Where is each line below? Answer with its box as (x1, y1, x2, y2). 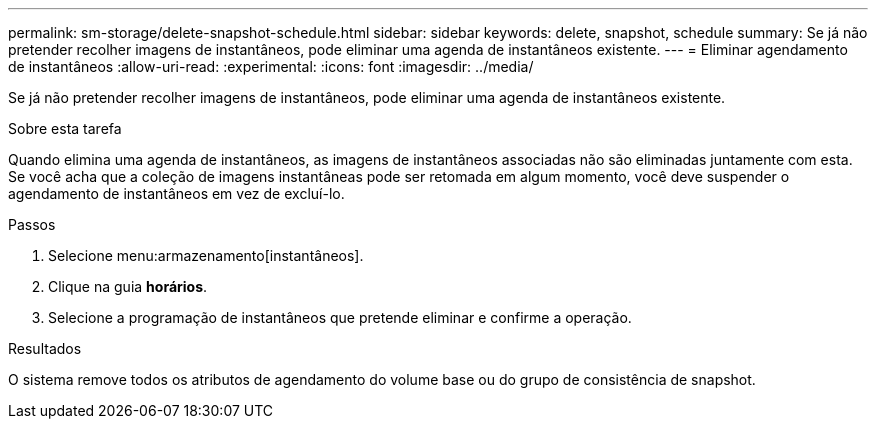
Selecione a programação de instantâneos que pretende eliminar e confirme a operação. (48, 309, 632, 326)
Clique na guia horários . (48, 278, 208, 295)
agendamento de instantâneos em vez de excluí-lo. (8, 185, 345, 202)
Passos (8, 216, 56, 233)
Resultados (8, 340, 82, 357)
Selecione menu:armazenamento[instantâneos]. (48, 247, 364, 264)
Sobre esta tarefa (8, 120, 122, 137)
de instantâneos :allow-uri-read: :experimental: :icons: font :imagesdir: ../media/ (8, 58, 534, 75)
